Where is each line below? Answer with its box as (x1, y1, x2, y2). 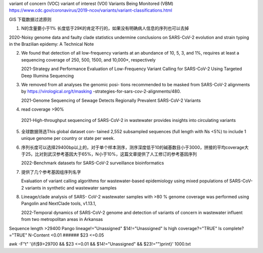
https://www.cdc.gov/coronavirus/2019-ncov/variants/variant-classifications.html (9, 7, 172, 13)
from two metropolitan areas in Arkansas (21, 216, 103, 222)
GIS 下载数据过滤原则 (9, 16, 52, 22)
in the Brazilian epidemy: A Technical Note (9, 41, 94, 47)
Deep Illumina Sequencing (21, 73, 74, 78)
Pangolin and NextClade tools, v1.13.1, (21, 200, 96, 207)
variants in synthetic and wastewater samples (25, 185, 117, 191)
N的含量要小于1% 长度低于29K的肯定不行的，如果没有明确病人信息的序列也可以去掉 (21, 25, 189, 31)
